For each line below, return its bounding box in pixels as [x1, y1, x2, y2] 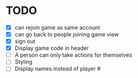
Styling [14, 58, 33, 66]
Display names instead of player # [14, 65, 101, 73]
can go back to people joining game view [14, 31, 119, 38]
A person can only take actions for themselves [14, 51, 132, 58]
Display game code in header [14, 44, 90, 52]
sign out [14, 38, 36, 45]
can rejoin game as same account [14, 24, 101, 31]
